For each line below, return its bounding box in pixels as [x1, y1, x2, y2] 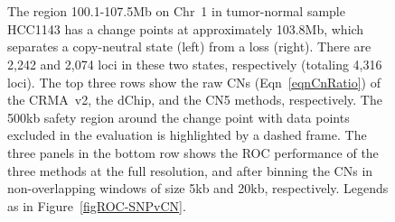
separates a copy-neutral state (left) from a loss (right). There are [7, 37, 371, 56]
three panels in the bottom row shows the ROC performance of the [7, 143, 379, 162]
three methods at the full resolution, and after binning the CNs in [7, 161, 373, 180]
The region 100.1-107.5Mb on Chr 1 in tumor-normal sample [7, 2, 345, 21]
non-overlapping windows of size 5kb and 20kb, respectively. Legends [7, 179, 389, 198]
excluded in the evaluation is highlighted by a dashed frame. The [7, 125, 367, 144]
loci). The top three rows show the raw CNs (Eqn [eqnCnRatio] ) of [7, 72, 381, 91]
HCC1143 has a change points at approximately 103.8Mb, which [7, 19, 364, 38]
